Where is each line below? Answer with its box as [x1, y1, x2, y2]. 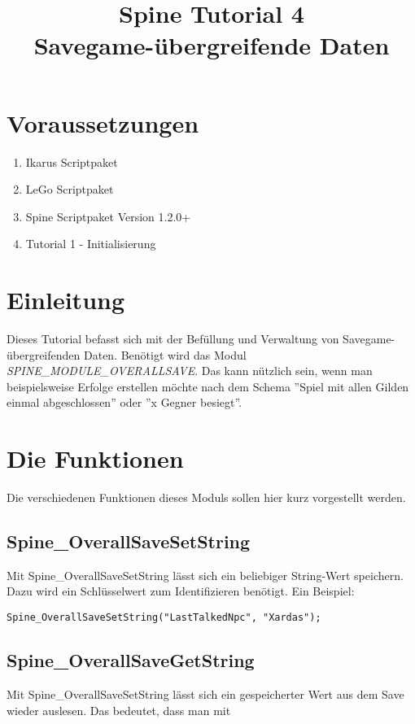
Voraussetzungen [7, 106, 199, 139]
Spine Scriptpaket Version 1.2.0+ [25, 207, 191, 225]
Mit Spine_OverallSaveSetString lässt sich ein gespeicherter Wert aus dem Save [7, 685, 404, 702]
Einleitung [7, 283, 125, 316]
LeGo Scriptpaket [25, 181, 114, 198]
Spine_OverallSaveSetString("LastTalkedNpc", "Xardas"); [7, 612, 321, 624]
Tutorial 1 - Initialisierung [25, 235, 156, 252]
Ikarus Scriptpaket [25, 153, 118, 170]
